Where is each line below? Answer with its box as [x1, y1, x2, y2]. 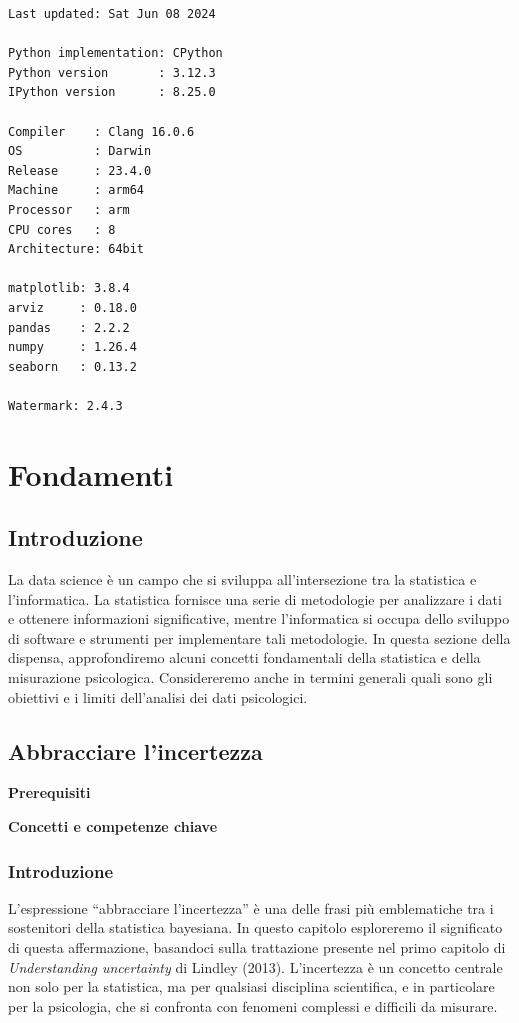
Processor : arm [8, 202, 130, 217]
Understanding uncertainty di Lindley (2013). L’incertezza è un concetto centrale [8, 956, 503, 977]
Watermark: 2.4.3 [8, 398, 123, 413]
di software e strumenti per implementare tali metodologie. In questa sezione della [8, 627, 511, 648]
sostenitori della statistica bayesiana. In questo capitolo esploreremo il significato [8, 917, 503, 938]
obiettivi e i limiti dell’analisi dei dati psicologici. [8, 686, 308, 707]
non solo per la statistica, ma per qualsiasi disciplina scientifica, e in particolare [8, 976, 495, 997]
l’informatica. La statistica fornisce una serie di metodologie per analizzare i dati [8, 588, 502, 609]
